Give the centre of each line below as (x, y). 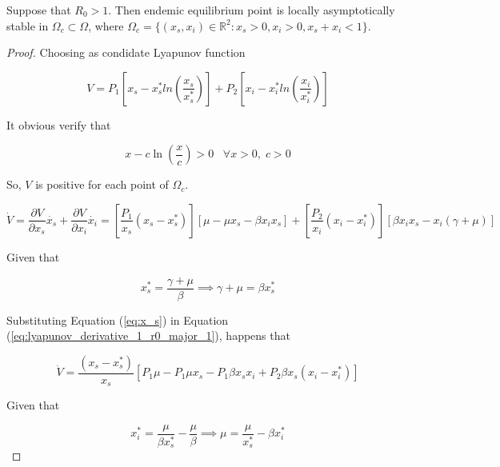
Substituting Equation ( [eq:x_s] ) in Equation (118, 319)
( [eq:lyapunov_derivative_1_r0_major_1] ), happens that (148, 335)
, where (106, 25)
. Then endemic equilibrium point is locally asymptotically (252, 10)
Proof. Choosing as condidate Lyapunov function (126, 52)
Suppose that (39, 10)
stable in (28, 25)
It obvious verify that (59, 124)
